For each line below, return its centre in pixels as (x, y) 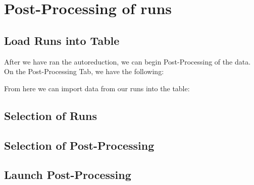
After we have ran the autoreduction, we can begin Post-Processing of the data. (128, 61)
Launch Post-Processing (68, 175)
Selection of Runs (50, 115)
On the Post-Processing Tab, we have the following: (84, 71)
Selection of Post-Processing (79, 145)
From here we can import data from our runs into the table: (97, 88)
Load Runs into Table (62, 40)
